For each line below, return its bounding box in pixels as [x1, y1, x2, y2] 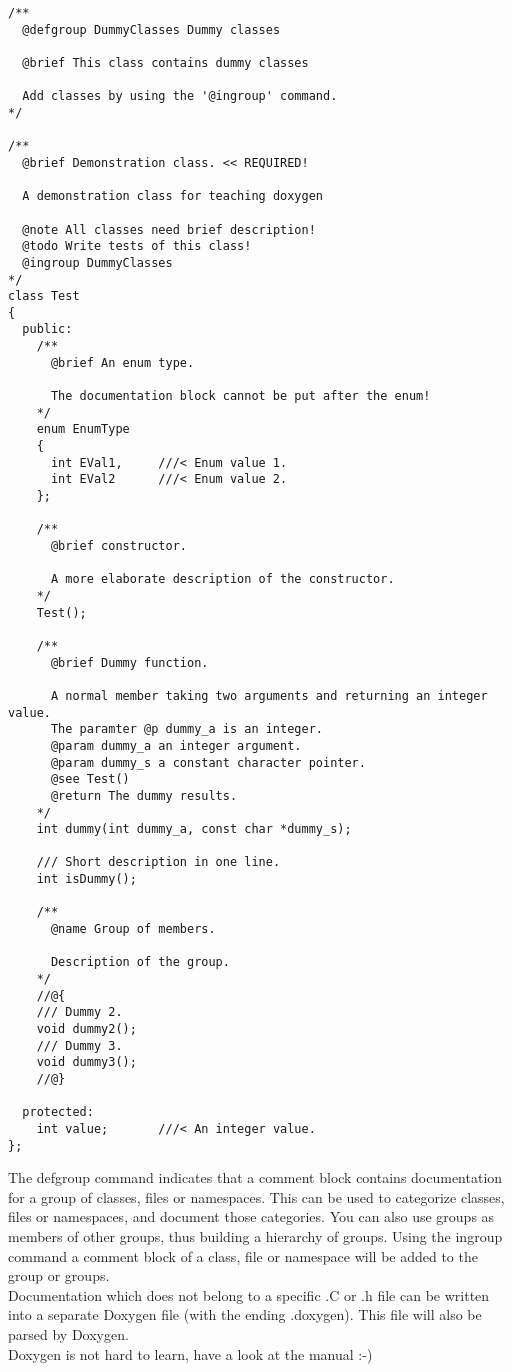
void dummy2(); [36, 1022, 137, 1037]
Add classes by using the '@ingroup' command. [22, 89, 338, 104]
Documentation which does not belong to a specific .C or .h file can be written [8, 1284, 490, 1305]
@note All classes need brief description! [22, 222, 316, 237]
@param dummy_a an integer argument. [50, 738, 302, 753]
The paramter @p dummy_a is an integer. [50, 722, 323, 737]
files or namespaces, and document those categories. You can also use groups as [8, 1206, 495, 1227]
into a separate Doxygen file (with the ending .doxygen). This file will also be [8, 1304, 482, 1325]
